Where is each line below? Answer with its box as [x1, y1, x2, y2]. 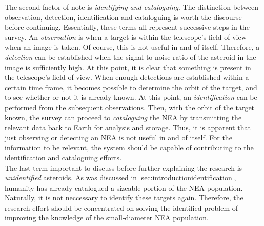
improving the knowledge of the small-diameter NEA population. [5, 212, 209, 223]
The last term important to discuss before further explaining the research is [5, 162, 242, 173]
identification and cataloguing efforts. [5, 152, 122, 162]
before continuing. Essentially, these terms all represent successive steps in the [5, 22, 250, 32]
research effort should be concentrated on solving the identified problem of [5, 202, 238, 213]
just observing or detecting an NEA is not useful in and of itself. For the [5, 132, 232, 142]
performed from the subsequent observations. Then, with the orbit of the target [5, 101, 255, 112]
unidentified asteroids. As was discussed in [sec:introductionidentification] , [5, 172, 236, 183]
